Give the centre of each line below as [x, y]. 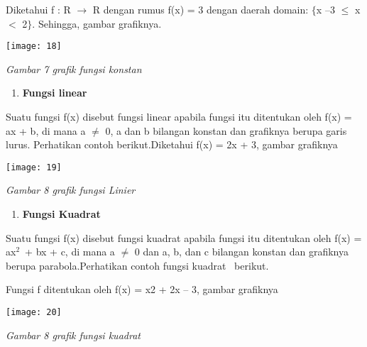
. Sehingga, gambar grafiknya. [97, 23]
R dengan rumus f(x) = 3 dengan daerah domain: [201, 9]
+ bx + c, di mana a [70, 252]
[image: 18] [34, 46]
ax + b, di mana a [46, 130]
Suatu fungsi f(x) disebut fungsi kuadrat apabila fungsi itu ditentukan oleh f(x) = [184, 237]
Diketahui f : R [38, 9]
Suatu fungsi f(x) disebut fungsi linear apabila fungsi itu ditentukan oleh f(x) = [179, 117]
